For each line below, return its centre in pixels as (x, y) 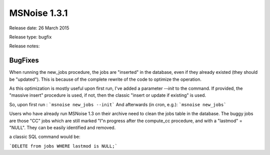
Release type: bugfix (30, 37)
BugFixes (24, 61)
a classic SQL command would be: (45, 137)
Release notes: (24, 46)
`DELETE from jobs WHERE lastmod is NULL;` (63, 146)
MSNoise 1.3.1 (38, 13)
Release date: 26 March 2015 (39, 28)
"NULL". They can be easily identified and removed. (62, 128)
